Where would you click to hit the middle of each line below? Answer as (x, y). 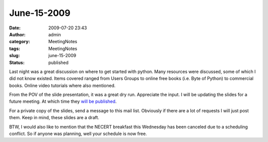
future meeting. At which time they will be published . (63, 101)
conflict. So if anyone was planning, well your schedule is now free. (78, 134)
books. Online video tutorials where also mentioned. (63, 85)
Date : (15, 28)
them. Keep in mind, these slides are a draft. (54, 118)
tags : (15, 48)
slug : (14, 56)
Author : (17, 34)
